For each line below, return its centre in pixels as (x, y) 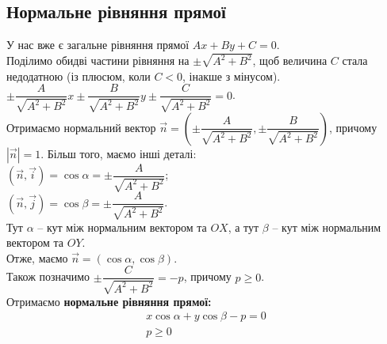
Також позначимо (48, 276)
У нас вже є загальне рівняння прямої (98, 45)
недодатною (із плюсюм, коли (79, 76)
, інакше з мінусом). (232, 76)
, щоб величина (290, 60)
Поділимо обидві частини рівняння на (98, 60)
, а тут (243, 227)
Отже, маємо (37, 257)
